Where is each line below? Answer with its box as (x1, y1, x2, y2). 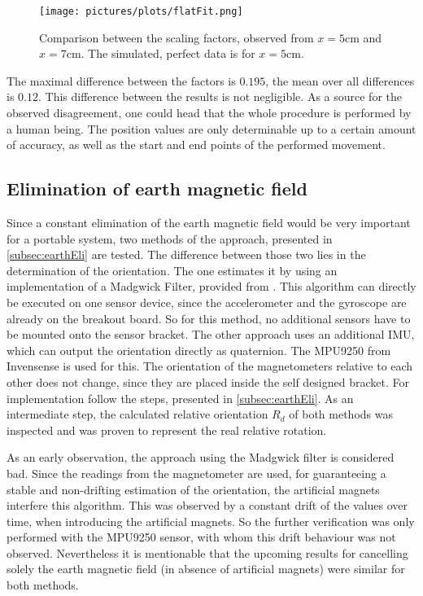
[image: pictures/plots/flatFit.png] (39, 6, 243, 17)
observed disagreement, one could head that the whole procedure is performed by (7, 104, 412, 121)
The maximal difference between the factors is (7, 72, 236, 89)
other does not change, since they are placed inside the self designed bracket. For (7, 373, 409, 390)
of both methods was (289, 405, 393, 423)
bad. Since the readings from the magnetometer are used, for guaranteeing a (7, 464, 386, 481)
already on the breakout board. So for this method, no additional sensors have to (7, 309, 411, 326)
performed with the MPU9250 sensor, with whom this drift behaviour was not (7, 528, 396, 546)
